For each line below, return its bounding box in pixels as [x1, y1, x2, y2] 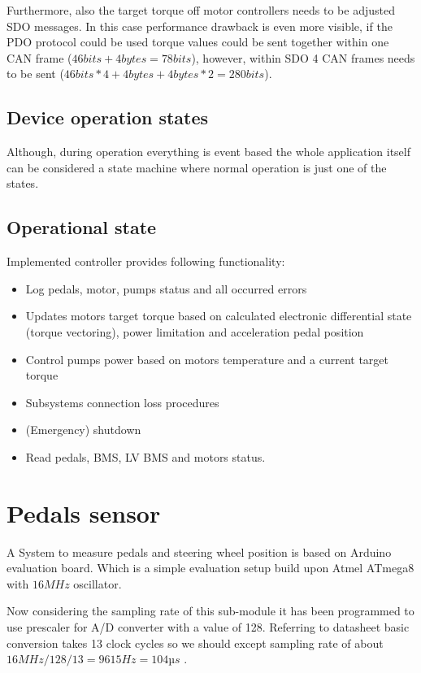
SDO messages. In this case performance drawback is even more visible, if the [7, 17, 393, 34]
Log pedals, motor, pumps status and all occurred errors [25, 280, 307, 297]
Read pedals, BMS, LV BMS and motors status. [25, 448, 266, 465]
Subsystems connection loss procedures [25, 393, 219, 410]
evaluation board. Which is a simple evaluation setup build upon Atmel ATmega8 [7, 559, 414, 576]
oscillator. [73, 575, 122, 592]
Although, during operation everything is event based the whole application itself [7, 143, 411, 160]
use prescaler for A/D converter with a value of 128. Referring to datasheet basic [7, 619, 410, 635]
